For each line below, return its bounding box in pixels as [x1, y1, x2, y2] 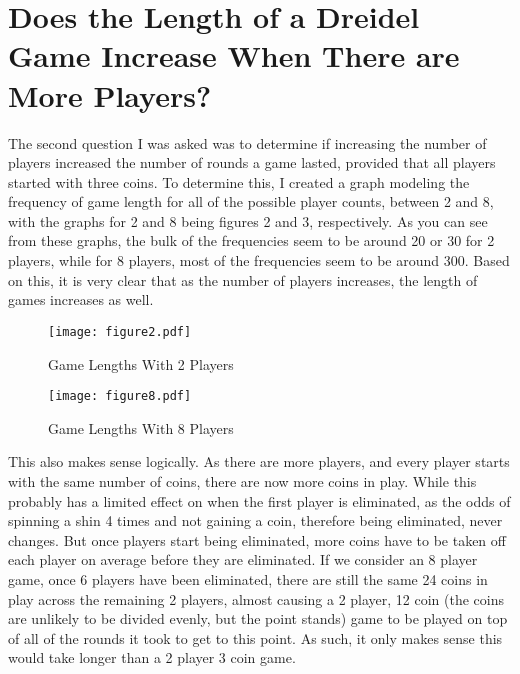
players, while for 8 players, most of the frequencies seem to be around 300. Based [8, 250, 510, 271]
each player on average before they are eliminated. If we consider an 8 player [8, 549, 478, 570]
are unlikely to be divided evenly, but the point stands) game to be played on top [8, 608, 508, 629]
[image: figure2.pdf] [48, 324, 192, 339]
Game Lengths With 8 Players [48, 417, 234, 438]
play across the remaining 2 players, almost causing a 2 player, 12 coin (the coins [8, 588, 505, 609]
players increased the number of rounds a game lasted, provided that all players [8, 152, 496, 173]
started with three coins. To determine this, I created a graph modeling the [8, 171, 470, 192]
